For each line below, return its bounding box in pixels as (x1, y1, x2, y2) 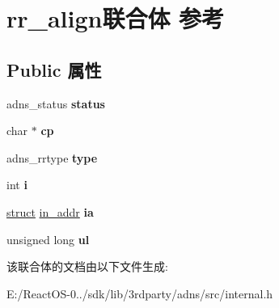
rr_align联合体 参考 (6, 2, 225, 35)
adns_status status (6, 95, 105, 112)
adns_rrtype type (6, 149, 98, 166)
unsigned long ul (6, 230, 90, 247)
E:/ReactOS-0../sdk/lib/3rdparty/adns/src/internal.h (6, 285, 273, 302)
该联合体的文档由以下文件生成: (6, 258, 168, 275)
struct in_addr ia (6, 203, 94, 220)
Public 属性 (6, 57, 102, 82)
